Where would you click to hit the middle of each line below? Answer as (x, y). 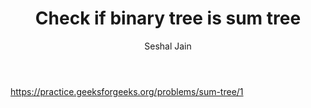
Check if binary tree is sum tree (168, 18)
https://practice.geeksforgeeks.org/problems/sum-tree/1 (127, 91)
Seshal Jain (168, 46)
